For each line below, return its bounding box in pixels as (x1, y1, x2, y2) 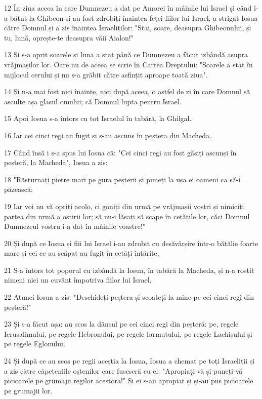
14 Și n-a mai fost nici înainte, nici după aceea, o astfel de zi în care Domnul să (4, 86, 250, 97)
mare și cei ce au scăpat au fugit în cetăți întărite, (4, 248, 159, 258)
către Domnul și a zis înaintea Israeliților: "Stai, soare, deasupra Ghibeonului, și (4, 22, 251, 33)
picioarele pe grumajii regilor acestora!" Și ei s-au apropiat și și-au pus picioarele (4, 375, 253, 386)
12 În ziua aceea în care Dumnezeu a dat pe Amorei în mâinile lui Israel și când (4, 3, 252, 13)
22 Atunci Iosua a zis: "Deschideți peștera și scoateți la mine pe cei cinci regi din (4, 292, 254, 302)
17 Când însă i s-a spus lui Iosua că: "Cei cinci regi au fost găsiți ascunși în (4, 147, 237, 157)
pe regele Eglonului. (4, 338, 65, 349)
